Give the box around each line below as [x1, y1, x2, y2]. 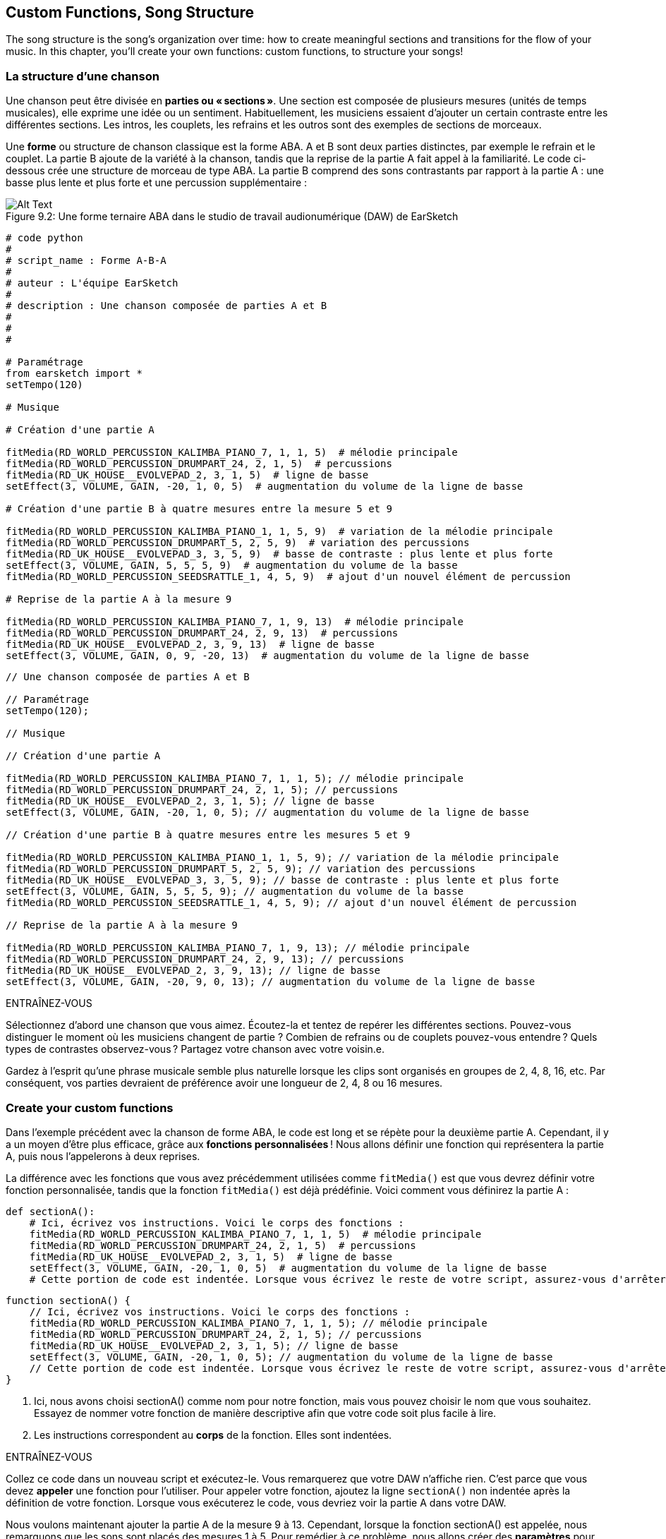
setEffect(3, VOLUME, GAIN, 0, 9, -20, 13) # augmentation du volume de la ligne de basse [6, 650, 529, 662]
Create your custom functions [6, 1100, 174, 1115]
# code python [6, 232, 83, 244]
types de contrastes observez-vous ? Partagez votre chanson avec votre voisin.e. [6, 1043, 385, 1056]
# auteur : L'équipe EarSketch [6, 277, 178, 289]
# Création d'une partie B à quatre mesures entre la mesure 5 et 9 [6, 503, 392, 515]
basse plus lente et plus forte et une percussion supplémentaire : [6, 176, 308, 189]
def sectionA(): [6, 1205, 95, 1217]
